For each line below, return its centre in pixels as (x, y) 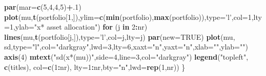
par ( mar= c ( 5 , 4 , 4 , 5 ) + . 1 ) (43, 7)
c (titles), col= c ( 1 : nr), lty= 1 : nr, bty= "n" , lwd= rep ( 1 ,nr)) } (95, 67)
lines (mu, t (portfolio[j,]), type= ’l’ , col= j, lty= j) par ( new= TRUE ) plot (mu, (120, 36)
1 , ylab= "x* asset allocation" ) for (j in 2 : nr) (78, 27)
